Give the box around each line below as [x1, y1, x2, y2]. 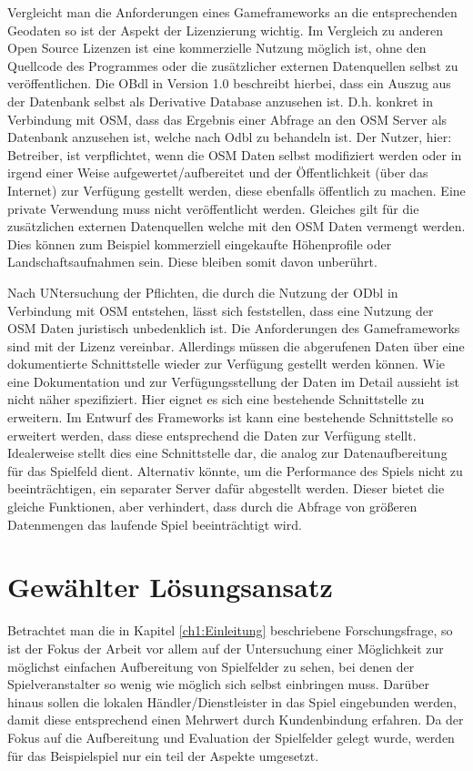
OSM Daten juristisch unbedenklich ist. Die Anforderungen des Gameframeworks [7, 319, 460, 338]
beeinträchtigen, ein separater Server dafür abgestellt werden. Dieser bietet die [7, 479, 445, 498]
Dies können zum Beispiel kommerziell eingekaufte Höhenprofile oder [7, 234, 392, 253]
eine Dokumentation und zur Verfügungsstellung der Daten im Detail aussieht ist [7, 371, 459, 391]
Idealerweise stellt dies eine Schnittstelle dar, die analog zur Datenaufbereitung [7, 443, 448, 462]
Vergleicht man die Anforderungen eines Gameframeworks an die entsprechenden [7, 3, 458, 21]
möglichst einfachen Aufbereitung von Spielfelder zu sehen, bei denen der [7, 656, 415, 675]
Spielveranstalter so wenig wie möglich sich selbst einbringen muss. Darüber [7, 675, 430, 694]
